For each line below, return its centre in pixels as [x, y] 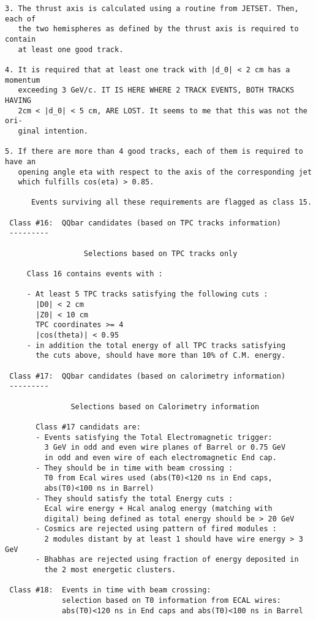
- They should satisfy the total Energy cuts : [134, 498]
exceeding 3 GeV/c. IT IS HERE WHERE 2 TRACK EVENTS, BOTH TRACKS [156, 90]
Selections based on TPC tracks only [160, 253]
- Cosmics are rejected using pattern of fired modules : [156, 529]
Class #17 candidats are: [88, 427]
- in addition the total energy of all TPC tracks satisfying [156, 345]
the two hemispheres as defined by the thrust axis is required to [158, 29]
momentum [23, 80]
